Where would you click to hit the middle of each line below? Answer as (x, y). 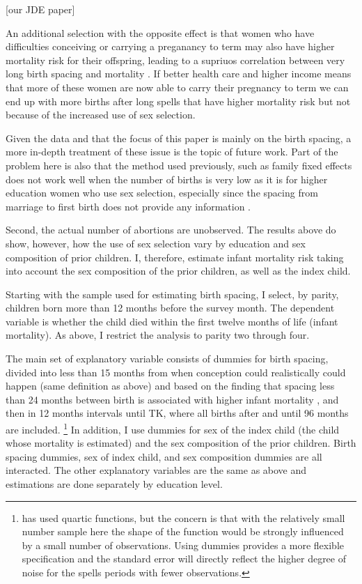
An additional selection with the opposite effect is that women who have (160, 32)
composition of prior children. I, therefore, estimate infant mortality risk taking (175, 257)
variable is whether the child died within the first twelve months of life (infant (172, 321)
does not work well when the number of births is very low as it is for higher (167, 179)
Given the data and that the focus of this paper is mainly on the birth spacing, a (179, 138)
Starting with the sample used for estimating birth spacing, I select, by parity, (172, 294)
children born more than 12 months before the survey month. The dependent (170, 308)
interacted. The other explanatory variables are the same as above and (156, 470)
